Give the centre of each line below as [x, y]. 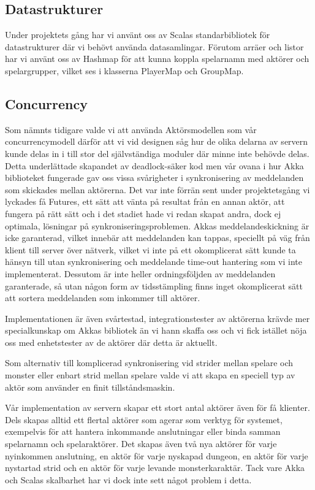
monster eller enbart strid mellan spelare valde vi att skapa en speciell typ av [150, 375]
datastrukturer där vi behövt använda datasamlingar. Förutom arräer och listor [154, 46]
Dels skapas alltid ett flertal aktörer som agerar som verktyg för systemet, [144, 419]
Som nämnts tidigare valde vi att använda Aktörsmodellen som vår [131, 129]
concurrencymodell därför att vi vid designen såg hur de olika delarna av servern [157, 141]
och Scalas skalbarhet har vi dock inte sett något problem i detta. [128, 479]
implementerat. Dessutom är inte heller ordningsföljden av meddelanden [140, 273]
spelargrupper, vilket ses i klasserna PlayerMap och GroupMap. [124, 70]
